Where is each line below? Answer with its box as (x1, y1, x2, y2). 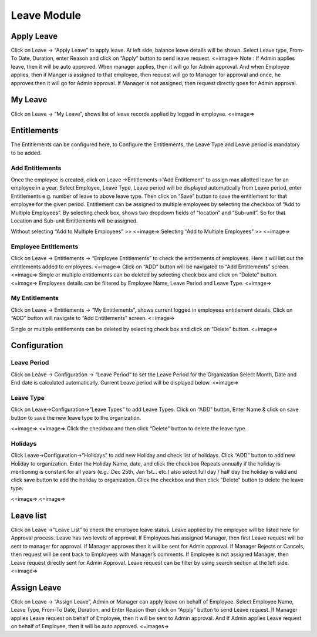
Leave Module (11, 9, 82, 22)
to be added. (11, 149, 42, 156)
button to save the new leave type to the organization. (11, 414, 141, 421)
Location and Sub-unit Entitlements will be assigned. (11, 217, 138, 224)
